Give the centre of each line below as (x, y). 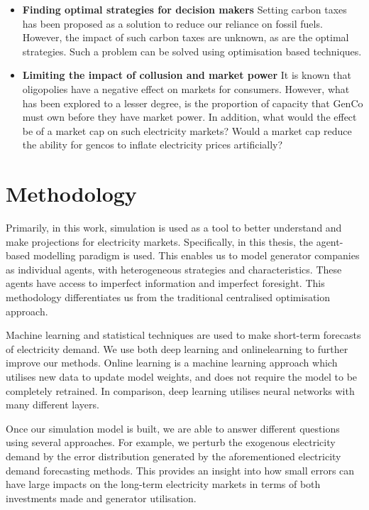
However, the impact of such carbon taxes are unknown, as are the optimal (186, 37)
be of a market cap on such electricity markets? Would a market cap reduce (187, 130)
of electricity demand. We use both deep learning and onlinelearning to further (177, 348)
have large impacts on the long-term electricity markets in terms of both (163, 484)
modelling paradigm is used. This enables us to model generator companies (196, 255)
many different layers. (53, 405)
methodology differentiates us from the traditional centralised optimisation (168, 297)
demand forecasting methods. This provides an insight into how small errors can (180, 470)
